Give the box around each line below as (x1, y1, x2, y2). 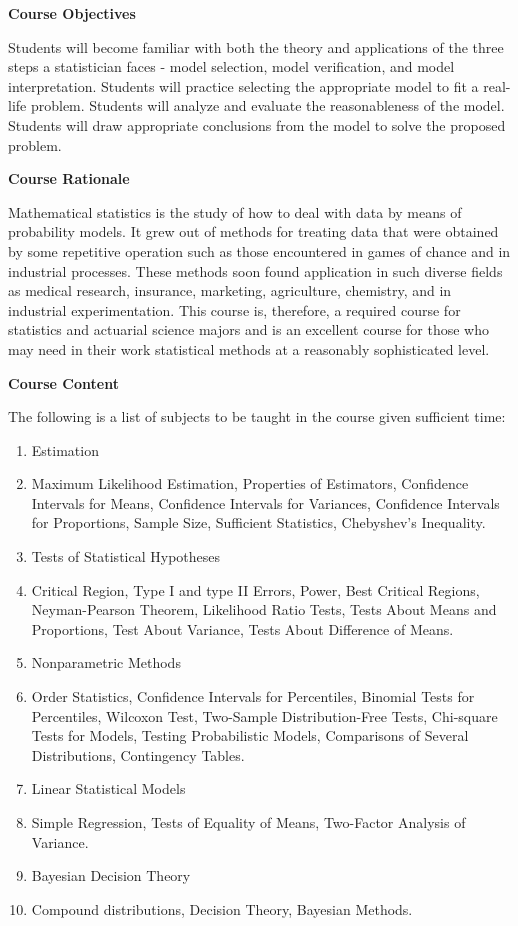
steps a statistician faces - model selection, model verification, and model (8, 56, 455, 77)
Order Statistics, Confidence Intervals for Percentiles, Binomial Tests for (31, 686, 475, 707)
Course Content (8, 372, 119, 393)
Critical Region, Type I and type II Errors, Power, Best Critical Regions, (31, 579, 480, 600)
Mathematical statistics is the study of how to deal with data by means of (8, 201, 462, 222)
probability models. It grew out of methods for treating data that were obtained (8, 221, 499, 242)
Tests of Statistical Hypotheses (31, 546, 220, 567)
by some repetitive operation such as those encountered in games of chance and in (8, 240, 511, 261)
